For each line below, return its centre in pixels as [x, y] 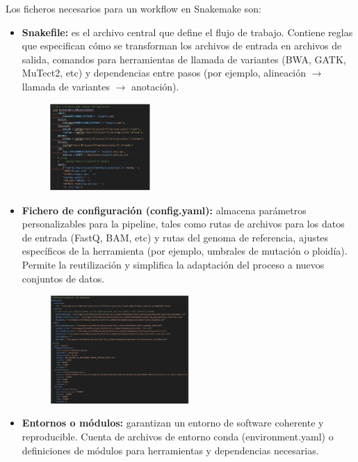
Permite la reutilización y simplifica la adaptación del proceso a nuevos [173, 265]
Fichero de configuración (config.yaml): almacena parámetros [164, 210]
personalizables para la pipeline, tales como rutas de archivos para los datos [183, 224]
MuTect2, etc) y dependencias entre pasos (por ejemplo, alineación [164, 73]
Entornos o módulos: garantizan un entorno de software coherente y [173, 423]
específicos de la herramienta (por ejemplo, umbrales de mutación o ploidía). [185, 251]
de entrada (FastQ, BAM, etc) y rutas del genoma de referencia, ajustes [175, 237]
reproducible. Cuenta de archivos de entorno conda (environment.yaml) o [178, 436]
